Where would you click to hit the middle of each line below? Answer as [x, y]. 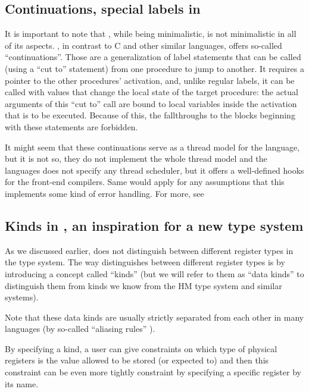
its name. [22, 383]
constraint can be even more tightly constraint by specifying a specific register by [153, 372]
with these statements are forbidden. [71, 126]
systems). [22, 297]
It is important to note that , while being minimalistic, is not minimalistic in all [151, 34]
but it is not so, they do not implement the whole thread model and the [136, 159]
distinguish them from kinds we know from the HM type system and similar [143, 285]
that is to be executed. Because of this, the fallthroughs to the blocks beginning [150, 115]
